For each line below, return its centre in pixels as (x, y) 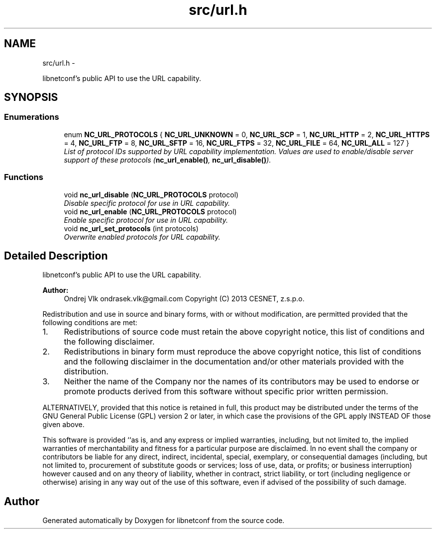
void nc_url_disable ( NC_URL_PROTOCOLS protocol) (151, 194)
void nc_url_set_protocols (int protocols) (131, 228)
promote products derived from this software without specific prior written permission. (226, 392)
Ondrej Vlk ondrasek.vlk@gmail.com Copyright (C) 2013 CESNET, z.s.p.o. (184, 299)
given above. (63, 425)
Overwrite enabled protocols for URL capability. (142, 237)
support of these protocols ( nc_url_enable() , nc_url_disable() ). (167, 160)
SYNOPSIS (31, 97)
